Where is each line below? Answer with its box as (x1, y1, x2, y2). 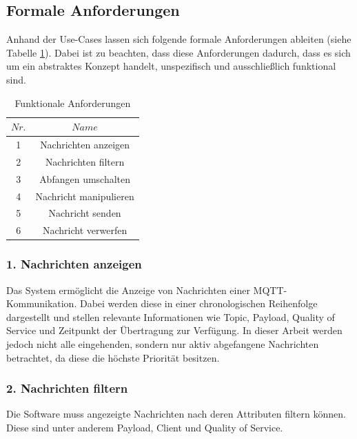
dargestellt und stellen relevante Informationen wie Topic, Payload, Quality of (6, 309, 335, 324)
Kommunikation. (6, 296, 77, 311)
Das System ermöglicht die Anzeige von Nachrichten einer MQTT (6, 282, 284, 297)
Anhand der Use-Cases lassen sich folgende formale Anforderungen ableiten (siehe (6, 32, 351, 46)
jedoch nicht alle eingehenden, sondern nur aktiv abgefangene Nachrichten (6, 336, 319, 351)
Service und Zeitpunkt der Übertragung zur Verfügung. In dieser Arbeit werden (6, 323, 343, 338)
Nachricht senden (48, 206, 121, 220)
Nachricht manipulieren (35, 188, 134, 203)
